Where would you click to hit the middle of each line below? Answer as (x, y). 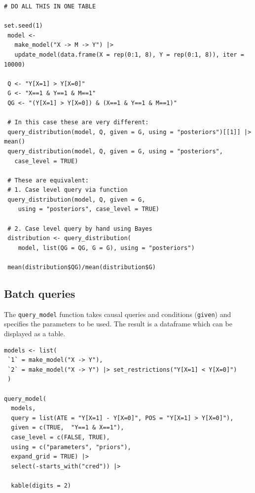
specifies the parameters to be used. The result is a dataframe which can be (118, 324)
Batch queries (40, 294)
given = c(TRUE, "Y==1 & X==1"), (68, 428)
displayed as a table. (35, 334)
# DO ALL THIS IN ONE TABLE (50, 6)
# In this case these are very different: (78, 123)
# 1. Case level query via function (68, 190)
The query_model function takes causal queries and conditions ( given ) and (118, 314)
